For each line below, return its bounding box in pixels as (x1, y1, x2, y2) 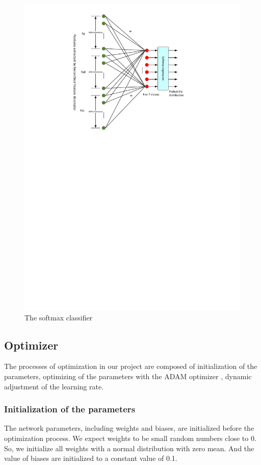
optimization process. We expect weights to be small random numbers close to (4, 433, 249, 444)
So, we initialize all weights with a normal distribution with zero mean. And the (4, 443, 254, 453)
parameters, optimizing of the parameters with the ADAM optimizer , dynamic (4, 371, 252, 382)
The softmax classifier (24, 312, 93, 322)
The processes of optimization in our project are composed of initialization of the (4, 361, 257, 371)
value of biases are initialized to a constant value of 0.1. (4, 453, 177, 463)
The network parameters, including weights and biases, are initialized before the (4, 423, 254, 433)
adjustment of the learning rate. (4, 381, 104, 391)
